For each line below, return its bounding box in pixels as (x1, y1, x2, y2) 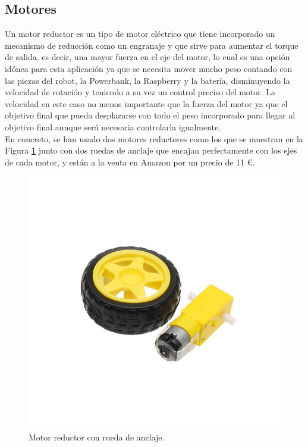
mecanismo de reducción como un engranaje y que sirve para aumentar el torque (5, 39, 298, 51)
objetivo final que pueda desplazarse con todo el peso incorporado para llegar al (5, 109, 296, 121)
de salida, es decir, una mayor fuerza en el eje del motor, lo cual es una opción (5, 51, 290, 63)
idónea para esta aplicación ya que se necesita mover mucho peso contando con (5, 62, 293, 74)
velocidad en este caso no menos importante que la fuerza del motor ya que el (5, 97, 288, 110)
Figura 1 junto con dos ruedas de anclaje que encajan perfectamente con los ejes (5, 144, 297, 157)
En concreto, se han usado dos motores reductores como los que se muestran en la (5, 132, 303, 145)
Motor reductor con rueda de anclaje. (29, 430, 165, 443)
